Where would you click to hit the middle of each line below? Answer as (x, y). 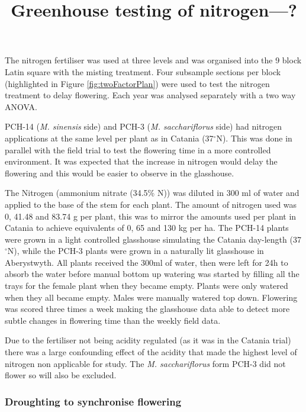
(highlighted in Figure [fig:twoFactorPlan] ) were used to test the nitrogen (137, 83)
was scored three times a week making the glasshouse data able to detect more (147, 309)
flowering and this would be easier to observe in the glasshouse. (120, 173)
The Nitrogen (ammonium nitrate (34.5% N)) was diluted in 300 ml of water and (152, 193)
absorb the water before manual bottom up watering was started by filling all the (152, 274)
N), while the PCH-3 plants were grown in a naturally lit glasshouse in (136, 251)
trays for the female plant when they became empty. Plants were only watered (146, 286)
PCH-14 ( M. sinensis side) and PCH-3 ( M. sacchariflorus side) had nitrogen (144, 126)
